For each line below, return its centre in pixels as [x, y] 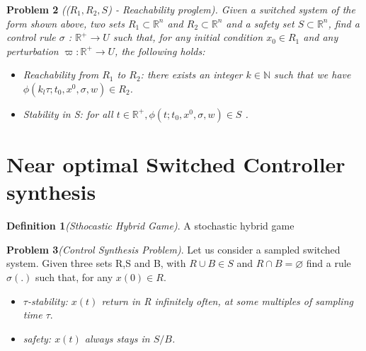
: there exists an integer [191, 75]
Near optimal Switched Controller [176, 164]
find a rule [328, 263]
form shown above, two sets [65, 23]
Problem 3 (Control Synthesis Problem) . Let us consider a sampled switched [173, 249]
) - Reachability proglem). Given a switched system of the [231, 9]
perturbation [33, 50]
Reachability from [61, 75]
